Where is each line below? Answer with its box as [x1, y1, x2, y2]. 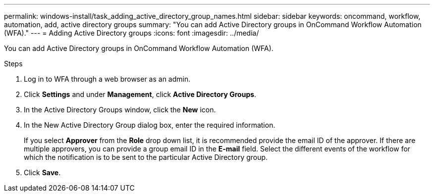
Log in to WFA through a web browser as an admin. [24, 75, 191, 83]
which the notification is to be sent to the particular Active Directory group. [24, 153, 268, 161]
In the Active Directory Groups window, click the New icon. [24, 105, 216, 114]
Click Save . [24, 168, 61, 177]
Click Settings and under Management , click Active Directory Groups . [24, 90, 257, 98]
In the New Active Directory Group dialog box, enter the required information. [24, 121, 275, 129]
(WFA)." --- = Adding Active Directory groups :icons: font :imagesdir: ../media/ [4, 29, 259, 37]
